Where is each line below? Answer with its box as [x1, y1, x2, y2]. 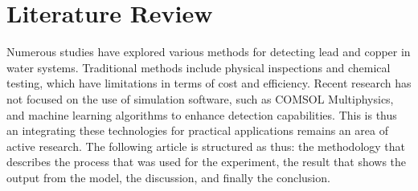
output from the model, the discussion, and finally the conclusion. [6, 169, 330, 185]
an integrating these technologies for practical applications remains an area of [6, 122, 388, 139]
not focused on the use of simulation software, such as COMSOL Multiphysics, [6, 90, 394, 107]
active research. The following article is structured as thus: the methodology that [6, 137, 406, 154]
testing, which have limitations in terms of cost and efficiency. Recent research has [6, 75, 412, 91]
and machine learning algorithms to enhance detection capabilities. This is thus [6, 106, 397, 123]
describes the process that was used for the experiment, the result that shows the [6, 153, 407, 170]
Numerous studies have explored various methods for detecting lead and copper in [6, 43, 411, 60]
